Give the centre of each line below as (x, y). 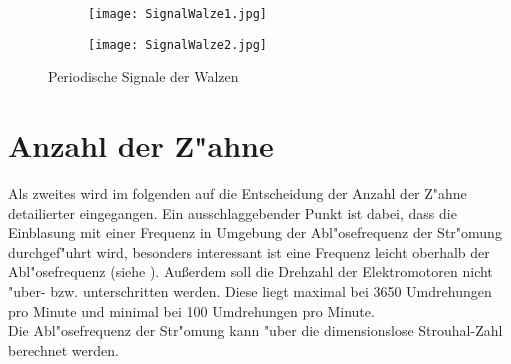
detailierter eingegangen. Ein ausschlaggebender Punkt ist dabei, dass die (232, 212)
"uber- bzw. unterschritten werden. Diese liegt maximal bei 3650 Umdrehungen (250, 291)
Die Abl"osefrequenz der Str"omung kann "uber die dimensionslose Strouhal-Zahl (255, 330)
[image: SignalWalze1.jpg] (177, 14)
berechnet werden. (63, 349)
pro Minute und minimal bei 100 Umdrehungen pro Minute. (191, 310)
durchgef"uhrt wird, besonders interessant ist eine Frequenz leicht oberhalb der (249, 251)
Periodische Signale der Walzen (143, 76)
